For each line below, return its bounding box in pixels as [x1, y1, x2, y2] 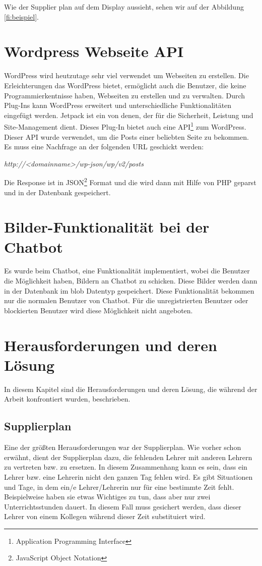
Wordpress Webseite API [4, 41, 184, 62]
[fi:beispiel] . [4, 11, 39, 22]
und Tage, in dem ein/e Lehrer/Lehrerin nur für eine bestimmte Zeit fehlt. [4, 481, 234, 492]
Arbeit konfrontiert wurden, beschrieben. [4, 393, 130, 404]
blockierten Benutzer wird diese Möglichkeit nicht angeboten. [4, 305, 193, 315]
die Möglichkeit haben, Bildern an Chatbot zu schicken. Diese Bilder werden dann [4, 275, 257, 286]
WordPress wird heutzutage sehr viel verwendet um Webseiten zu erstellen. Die [4, 70, 249, 81]
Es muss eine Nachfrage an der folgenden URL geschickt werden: [4, 141, 204, 152]
